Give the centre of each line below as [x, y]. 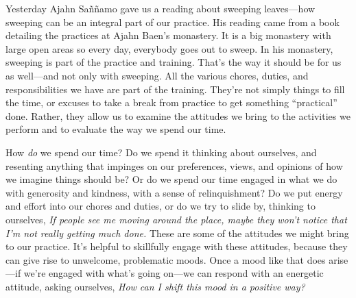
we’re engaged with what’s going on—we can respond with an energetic [174, 273]
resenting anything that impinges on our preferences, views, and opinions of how [174, 165]
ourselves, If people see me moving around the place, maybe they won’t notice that [176, 219]
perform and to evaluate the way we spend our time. [116, 129]
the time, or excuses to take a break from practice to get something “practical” [171, 102]
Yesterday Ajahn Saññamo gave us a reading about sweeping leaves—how [161, 8]
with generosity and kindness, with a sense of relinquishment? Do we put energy [174, 192]
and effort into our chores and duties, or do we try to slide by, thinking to [161, 206]
